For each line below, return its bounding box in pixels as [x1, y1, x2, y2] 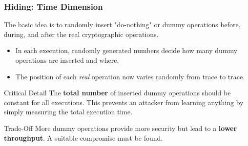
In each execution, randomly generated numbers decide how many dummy [15, 45, 238, 55]
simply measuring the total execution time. [4, 107, 133, 117]
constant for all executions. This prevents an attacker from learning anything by [4, 97, 244, 107]
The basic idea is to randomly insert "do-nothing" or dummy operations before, [4, 19, 241, 30]
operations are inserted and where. [15, 55, 119, 65]
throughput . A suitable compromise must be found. [4, 132, 163, 143]
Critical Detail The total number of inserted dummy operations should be [4, 88, 231, 98]
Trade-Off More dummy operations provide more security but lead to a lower [4, 123, 237, 133]
